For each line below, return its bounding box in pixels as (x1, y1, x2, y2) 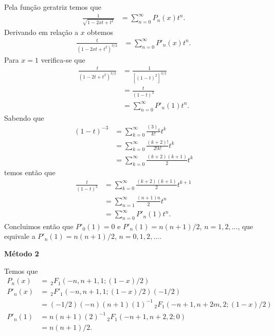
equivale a (4, 231, 35, 241)
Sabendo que (4, 112, 44, 123)
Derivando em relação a (4, 26, 79, 37)
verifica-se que (41, 54, 85, 65)
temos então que (4, 166, 56, 177)
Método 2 (4, 248, 39, 259)
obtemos (87, 26, 114, 37)
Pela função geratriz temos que (4, 2, 101, 12)
